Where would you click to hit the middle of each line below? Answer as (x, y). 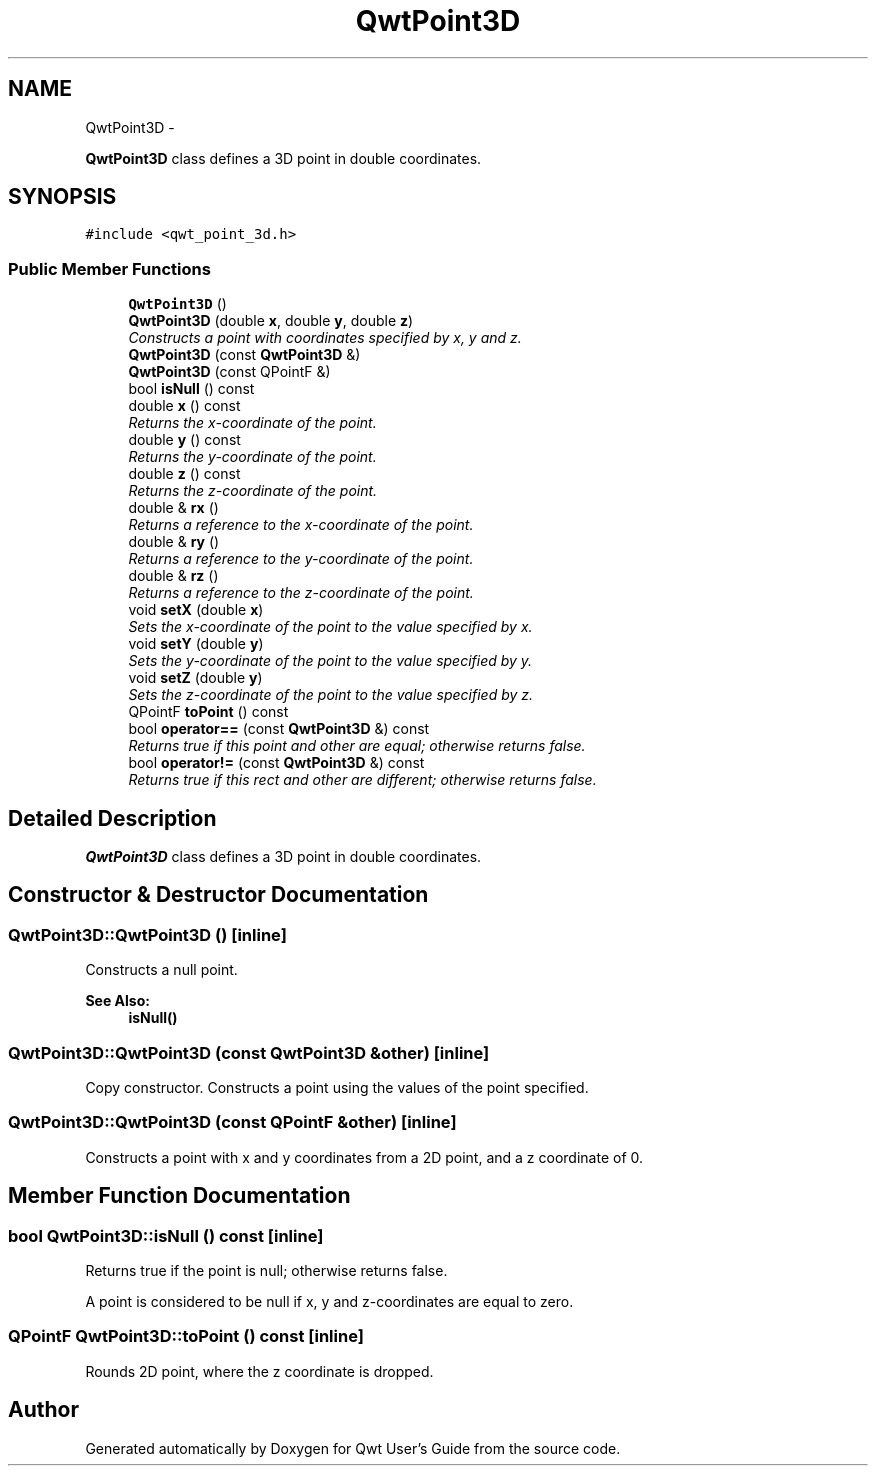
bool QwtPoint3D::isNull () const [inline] (166, 1235)
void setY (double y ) (196, 644)
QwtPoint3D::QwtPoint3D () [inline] (147, 934)
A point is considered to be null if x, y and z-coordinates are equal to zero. (329, 1301)
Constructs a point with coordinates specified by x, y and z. (325, 338)
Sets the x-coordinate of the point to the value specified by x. (330, 627)
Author (43, 1410)
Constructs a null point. (161, 970)
